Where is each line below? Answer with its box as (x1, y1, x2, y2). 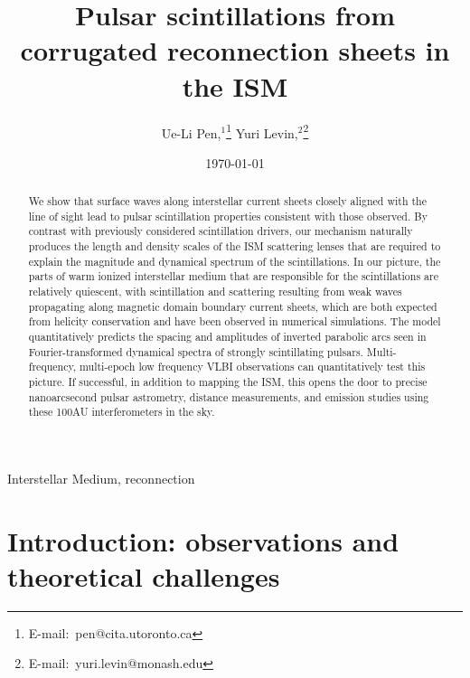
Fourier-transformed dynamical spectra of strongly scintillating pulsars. (28, 344, 363, 359)
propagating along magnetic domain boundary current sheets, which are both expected (28, 298, 437, 314)
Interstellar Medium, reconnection (7, 468, 195, 487)
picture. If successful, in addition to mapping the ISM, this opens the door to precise (28, 374, 428, 390)
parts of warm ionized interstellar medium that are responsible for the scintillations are (28, 268, 438, 284)
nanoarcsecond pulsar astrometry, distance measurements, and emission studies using (28, 389, 429, 404)
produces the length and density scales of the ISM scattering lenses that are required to (28, 239, 441, 254)
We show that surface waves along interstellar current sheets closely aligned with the (28, 193, 427, 209)
